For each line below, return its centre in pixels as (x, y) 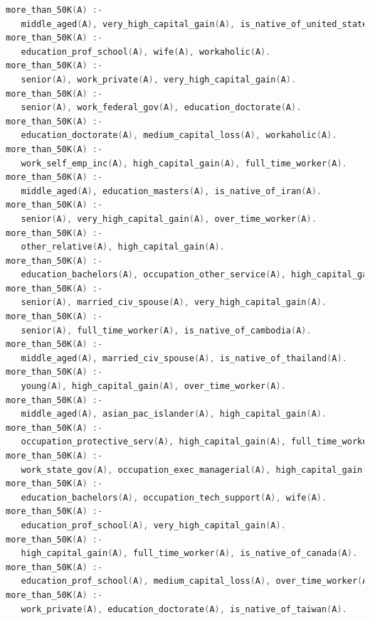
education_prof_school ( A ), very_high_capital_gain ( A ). (153, 525)
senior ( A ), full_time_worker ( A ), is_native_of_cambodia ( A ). (166, 330)
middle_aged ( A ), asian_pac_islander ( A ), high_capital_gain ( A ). (174, 414)
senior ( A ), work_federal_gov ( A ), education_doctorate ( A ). (161, 108)
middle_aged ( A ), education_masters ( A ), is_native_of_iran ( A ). (171, 191)
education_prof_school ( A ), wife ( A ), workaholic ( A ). (146, 52)
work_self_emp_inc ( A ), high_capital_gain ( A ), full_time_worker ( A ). (184, 163)
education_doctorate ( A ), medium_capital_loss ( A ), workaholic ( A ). (179, 135)
